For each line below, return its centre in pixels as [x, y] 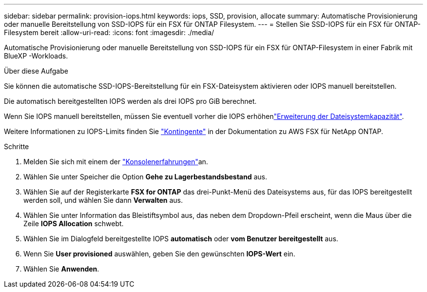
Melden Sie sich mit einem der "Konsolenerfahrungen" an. [116, 162]
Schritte [17, 146]
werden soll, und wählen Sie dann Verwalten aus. [103, 200]
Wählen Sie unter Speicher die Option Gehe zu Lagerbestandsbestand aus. [145, 177]
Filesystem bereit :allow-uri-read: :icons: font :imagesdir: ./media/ [109, 32]
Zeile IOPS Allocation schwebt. [74, 224]
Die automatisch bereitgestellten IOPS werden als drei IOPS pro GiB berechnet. [130, 101]
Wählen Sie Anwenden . [61, 269]
